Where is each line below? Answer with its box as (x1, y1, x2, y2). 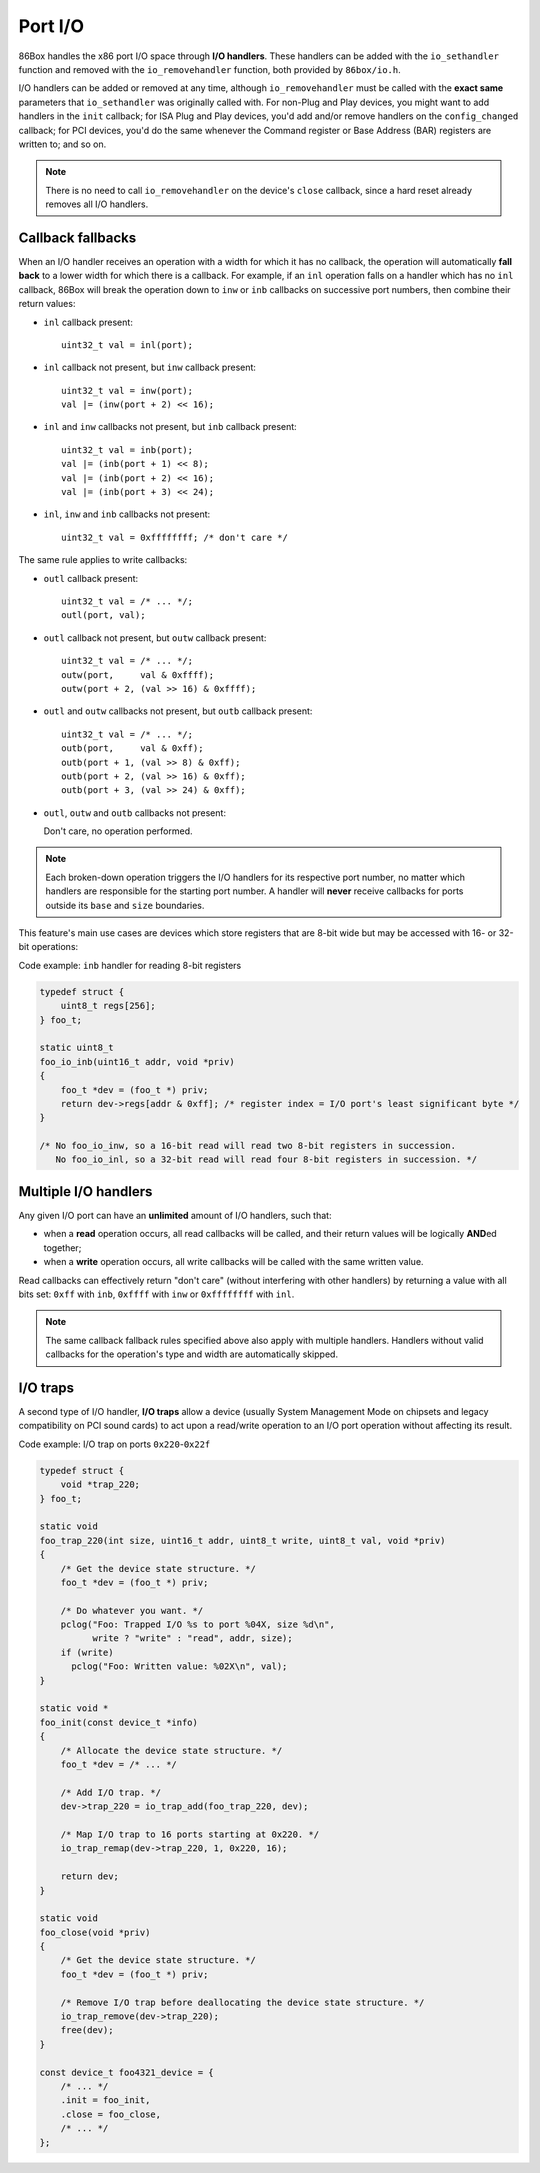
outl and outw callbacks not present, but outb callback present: (43, 705, 313, 717)
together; (43, 1241, 82, 1254)
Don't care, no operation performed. (43, 825, 193, 837)
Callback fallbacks (18, 229, 137, 246)
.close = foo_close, (60, 2108, 162, 2120)
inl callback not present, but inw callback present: (43, 361, 257, 374)
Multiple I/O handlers (18, 1183, 153, 1200)
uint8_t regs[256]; (60, 1000, 157, 1012)
